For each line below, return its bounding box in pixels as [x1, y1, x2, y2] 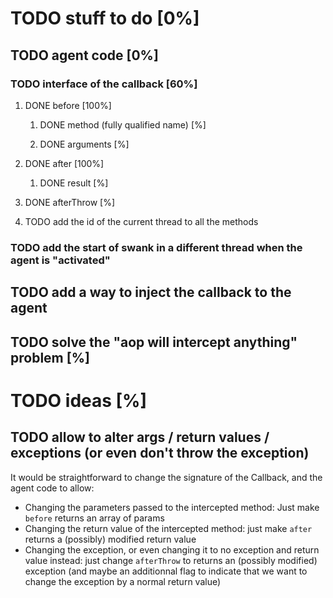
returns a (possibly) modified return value [24, 533, 197, 545]
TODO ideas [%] [10, 389, 148, 412]
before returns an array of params [24, 512, 165, 524]
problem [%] [10, 349, 90, 366]
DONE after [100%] [24, 157, 105, 169]
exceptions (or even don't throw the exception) [10, 445, 310, 462]
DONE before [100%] [24, 99, 112, 111]
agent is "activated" [10, 253, 111, 267]
